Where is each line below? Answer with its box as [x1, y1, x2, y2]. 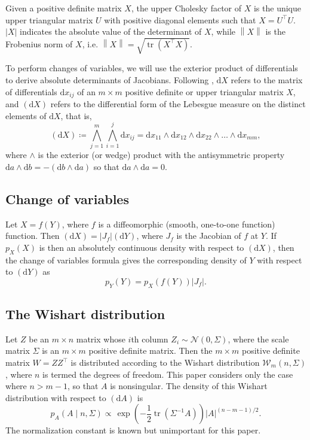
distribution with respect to [5, 391, 106, 403]
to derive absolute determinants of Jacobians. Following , [5, 73, 214, 86]
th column [131, 332, 168, 345]
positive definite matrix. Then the [88, 344, 213, 357]
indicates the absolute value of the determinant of [20, 25, 202, 38]
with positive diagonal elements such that [104, 13, 256, 26]
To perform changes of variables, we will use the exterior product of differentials [5, 62, 298, 74]
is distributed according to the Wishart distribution [70, 356, 260, 369]
